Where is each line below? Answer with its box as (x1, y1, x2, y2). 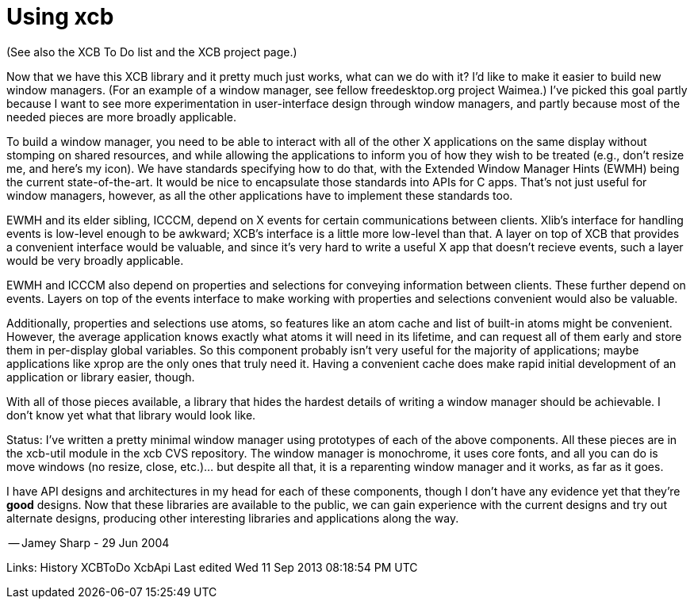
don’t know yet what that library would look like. (6, 408, 256, 422)
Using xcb (6, 3, 114, 30)
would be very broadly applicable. (6, 253, 184, 267)
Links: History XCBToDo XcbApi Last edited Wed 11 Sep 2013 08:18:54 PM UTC (6, 560, 418, 574)
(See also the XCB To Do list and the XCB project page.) (6, 44, 297, 59)
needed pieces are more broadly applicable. (6, 109, 237, 124)
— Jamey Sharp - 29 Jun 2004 (8, 535, 170, 549)
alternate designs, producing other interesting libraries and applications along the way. (6, 511, 459, 525)
